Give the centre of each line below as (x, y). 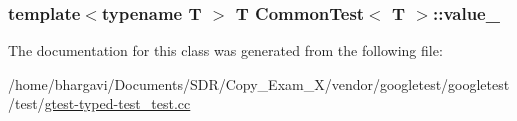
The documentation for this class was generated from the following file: (225, 50)
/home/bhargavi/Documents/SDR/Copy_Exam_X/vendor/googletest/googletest (259, 83)
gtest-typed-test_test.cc (117, 103)
